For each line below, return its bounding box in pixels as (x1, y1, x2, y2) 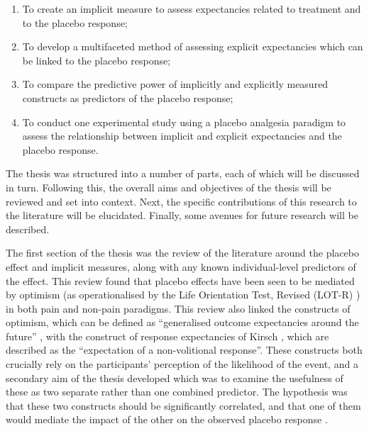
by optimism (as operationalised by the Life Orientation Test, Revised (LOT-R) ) (6, 287, 360, 302)
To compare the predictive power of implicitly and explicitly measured (22, 77, 329, 91)
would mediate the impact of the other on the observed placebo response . (6, 412, 328, 427)
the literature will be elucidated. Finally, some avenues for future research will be (6, 208, 358, 223)
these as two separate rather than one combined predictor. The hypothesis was (6, 384, 348, 399)
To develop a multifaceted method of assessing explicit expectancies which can (22, 39, 363, 54)
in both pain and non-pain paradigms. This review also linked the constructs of (6, 301, 351, 315)
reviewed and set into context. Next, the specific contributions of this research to (6, 194, 357, 208)
